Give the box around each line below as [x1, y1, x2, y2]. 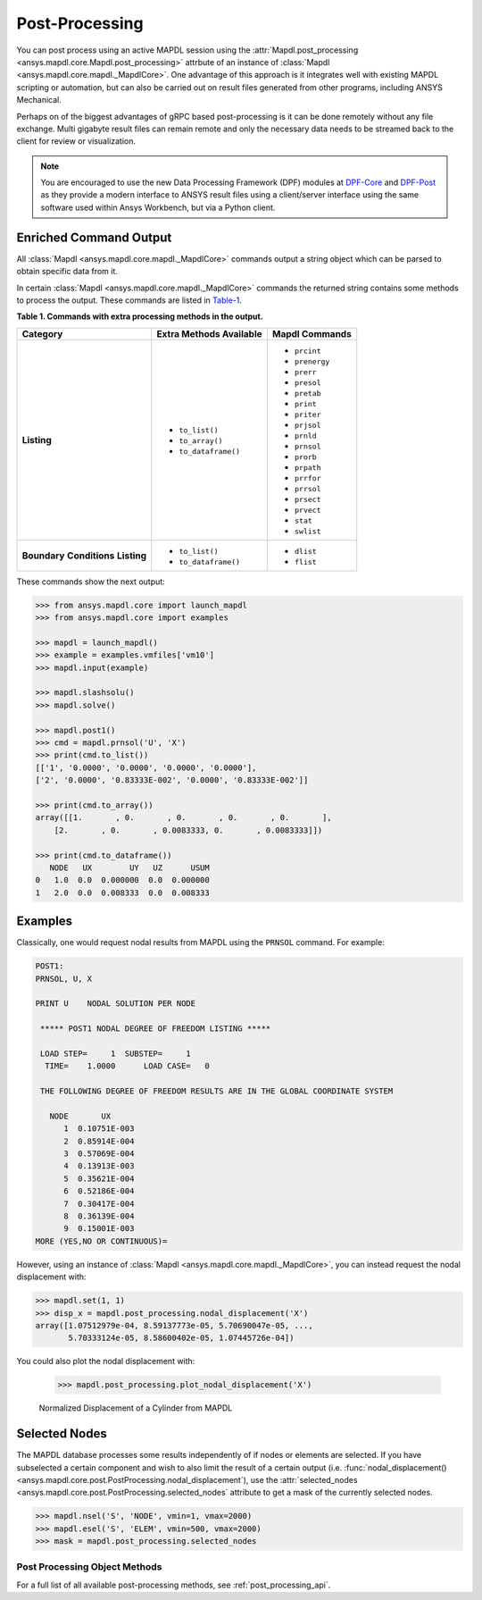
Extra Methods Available [156, 327, 262, 339]
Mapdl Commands [272, 327, 352, 339]
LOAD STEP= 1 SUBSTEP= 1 [40, 1048, 191, 1059]
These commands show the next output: [16, 576, 165, 587]
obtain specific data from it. [16, 266, 118, 277]
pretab [295, 389, 321, 398]
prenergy [295, 356, 330, 366]
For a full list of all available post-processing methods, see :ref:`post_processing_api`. [16, 1579, 331, 1590]
